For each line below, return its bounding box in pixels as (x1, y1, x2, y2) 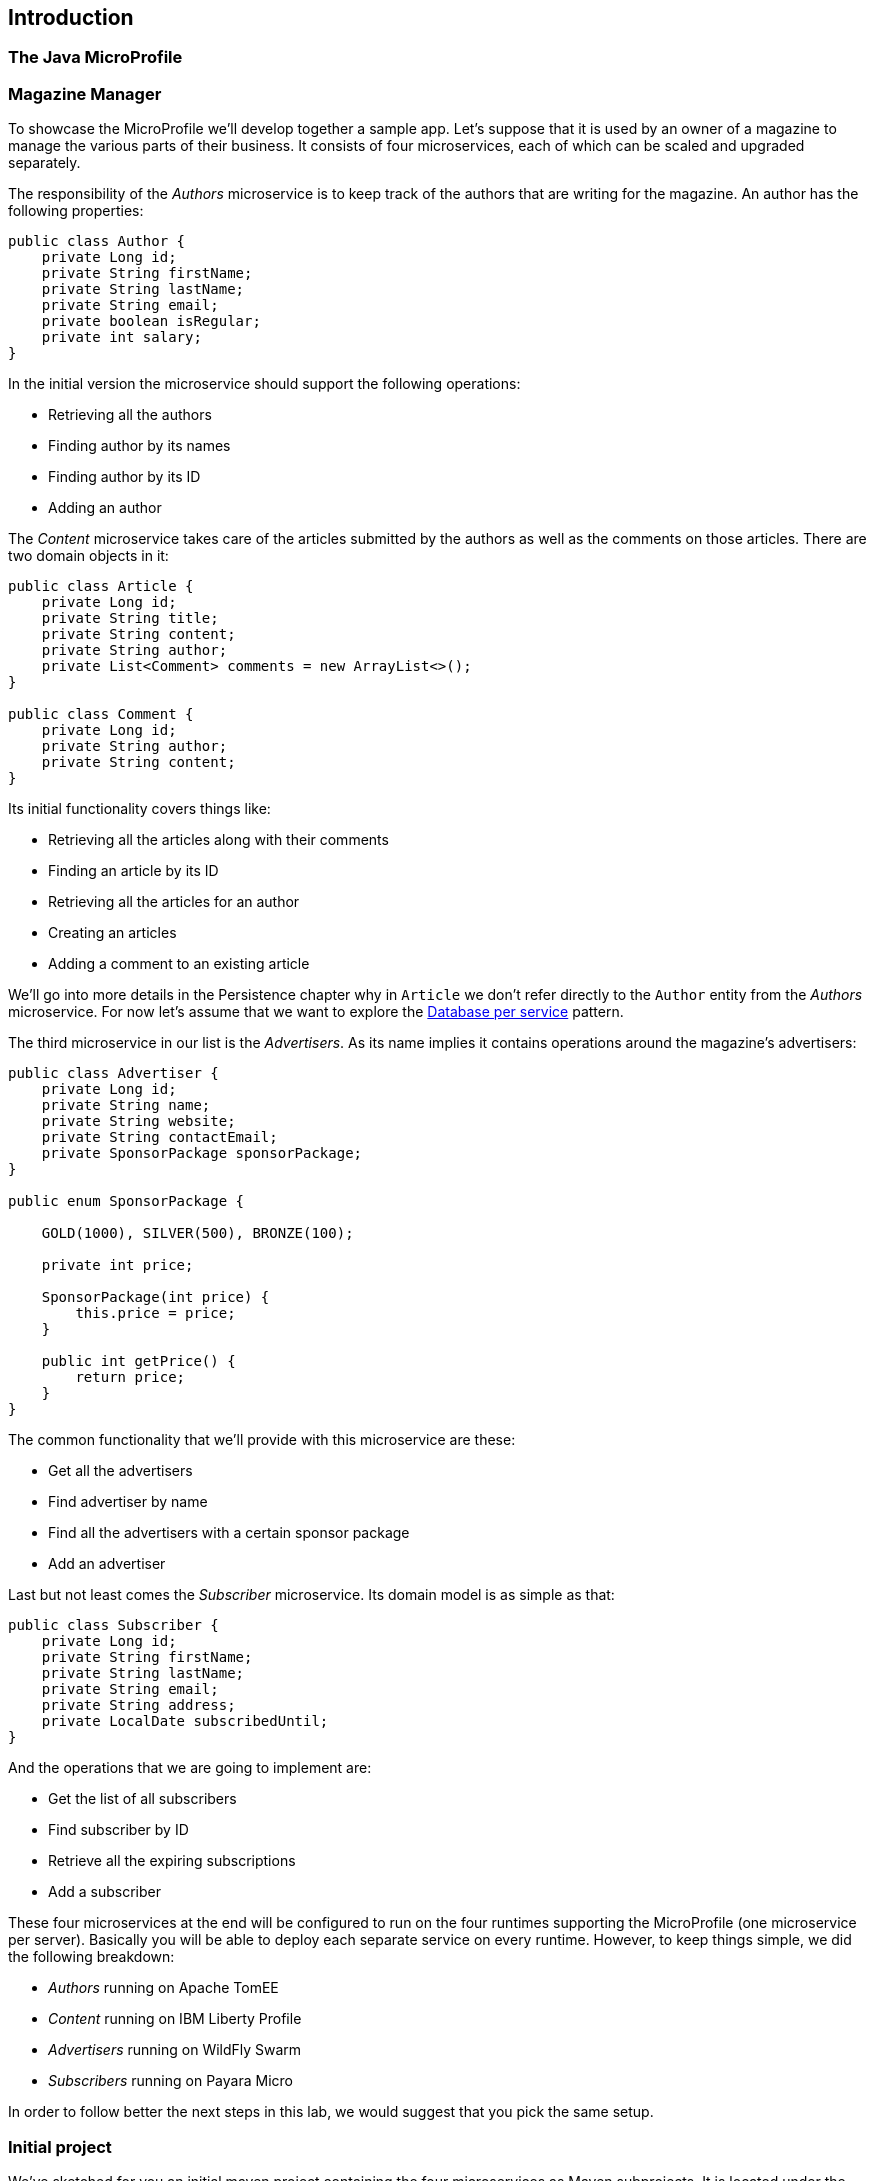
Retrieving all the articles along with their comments (48, 831, 389, 849)
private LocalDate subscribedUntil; (41, 1713, 329, 1730)
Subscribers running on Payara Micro (48, 2072, 293, 2090)
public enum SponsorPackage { (8, 1193, 245, 1210)
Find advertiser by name (48, 1493, 208, 1511)
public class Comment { (8, 706, 194, 723)
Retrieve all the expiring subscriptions (48, 1852, 296, 1870)
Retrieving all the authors (48, 406, 212, 424)
